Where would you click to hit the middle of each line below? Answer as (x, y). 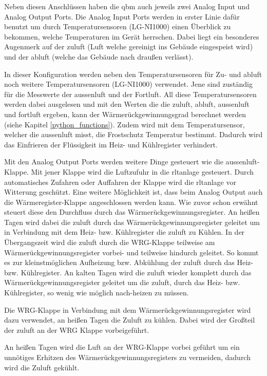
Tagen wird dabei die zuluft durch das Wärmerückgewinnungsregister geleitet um (132, 222)
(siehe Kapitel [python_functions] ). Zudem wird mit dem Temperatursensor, (125, 124)
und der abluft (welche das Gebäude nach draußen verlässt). (99, 56)
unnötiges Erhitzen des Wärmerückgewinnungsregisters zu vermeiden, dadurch (127, 357)
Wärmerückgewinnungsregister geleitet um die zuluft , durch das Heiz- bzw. (122, 282)
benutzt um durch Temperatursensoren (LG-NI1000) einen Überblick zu (118, 26)
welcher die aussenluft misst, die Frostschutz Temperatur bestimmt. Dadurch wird (133, 134)
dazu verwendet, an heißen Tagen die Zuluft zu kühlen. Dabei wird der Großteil (130, 320)
